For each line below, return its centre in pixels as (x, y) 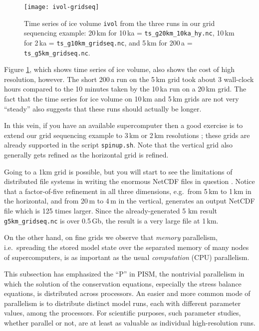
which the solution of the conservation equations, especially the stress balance (123, 283)
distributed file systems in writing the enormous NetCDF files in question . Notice (129, 181)
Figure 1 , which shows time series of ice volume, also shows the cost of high (120, 69)
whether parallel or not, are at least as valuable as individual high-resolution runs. (130, 323)
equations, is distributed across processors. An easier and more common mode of (127, 293)
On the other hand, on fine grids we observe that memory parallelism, (111, 237)
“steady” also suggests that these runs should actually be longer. (103, 108)
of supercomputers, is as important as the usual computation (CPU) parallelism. (127, 257)
